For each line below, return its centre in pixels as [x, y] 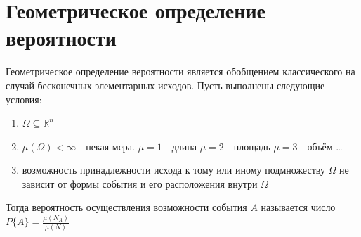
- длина [181, 146]
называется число [298, 207]
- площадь [249, 146]
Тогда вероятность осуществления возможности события [126, 207]
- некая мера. [107, 146]
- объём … [322, 146]
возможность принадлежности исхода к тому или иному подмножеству [173, 170]
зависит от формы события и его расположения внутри [140, 183]
